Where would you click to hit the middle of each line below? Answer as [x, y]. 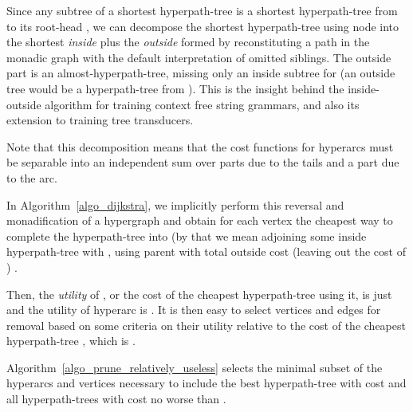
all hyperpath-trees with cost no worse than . [116, 399]
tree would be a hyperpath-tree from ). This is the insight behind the [175, 88]
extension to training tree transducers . [100, 120]
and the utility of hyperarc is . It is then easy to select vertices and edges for [194, 310]
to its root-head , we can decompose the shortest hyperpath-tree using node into [203, 26]
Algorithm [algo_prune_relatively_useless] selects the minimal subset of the [195, 367]
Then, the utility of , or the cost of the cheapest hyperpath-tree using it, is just [199, 294]
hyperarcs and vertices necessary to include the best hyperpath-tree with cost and [206, 383]
